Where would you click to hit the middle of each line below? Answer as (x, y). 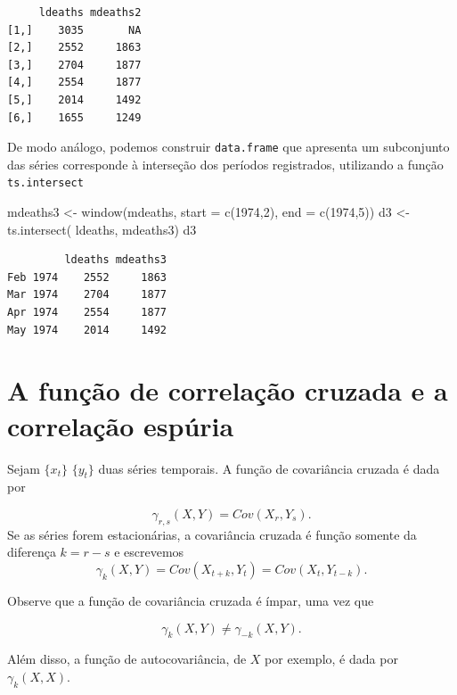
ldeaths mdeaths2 (90, 12)
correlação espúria (121, 425)
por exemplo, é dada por (331, 659)
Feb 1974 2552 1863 (87, 277)
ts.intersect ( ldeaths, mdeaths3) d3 (102, 229)
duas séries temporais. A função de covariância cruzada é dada (269, 468)
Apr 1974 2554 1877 (87, 313)
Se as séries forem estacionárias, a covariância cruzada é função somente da (212, 534)
